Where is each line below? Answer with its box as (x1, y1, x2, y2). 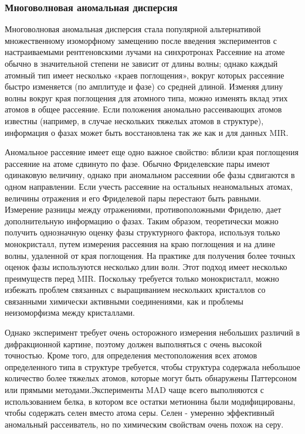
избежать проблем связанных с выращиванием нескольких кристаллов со (5, 283, 266, 296)
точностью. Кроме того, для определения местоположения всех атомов (5, 349, 257, 361)
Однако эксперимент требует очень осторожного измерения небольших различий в (5, 326, 300, 339)
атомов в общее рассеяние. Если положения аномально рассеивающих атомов (5, 103, 282, 115)
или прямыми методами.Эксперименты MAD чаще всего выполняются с (5, 384, 265, 396)
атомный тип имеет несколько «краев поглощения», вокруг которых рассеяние (5, 69, 284, 81)
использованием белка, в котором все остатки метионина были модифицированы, (5, 395, 296, 407)
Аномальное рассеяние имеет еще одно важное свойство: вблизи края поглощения (5, 146, 299, 158)
